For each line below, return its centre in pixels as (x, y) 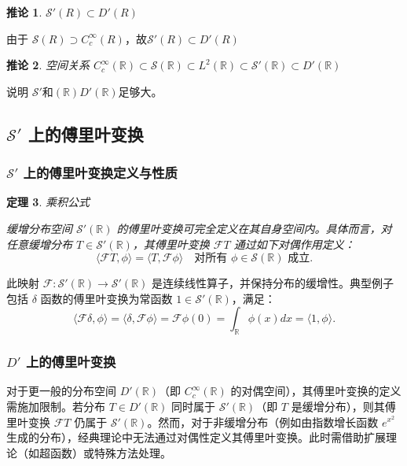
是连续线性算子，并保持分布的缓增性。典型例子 (273, 283)
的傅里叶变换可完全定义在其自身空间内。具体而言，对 (254, 228)
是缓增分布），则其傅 (343, 406)
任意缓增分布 (39, 244)
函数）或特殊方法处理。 (110, 452)
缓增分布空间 (39, 228)
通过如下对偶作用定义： (294, 244)
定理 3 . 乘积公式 (48, 202)
